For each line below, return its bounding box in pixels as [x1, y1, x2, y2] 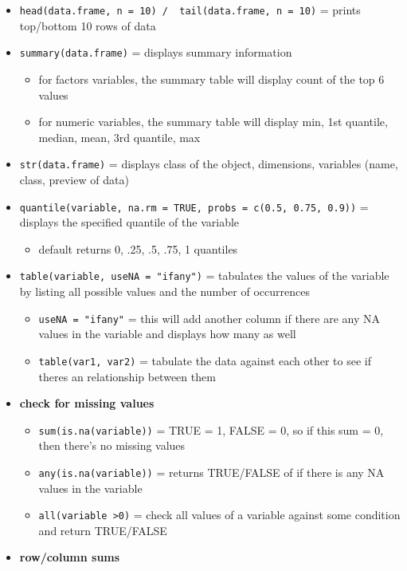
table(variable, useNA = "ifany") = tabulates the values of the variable [19, 267, 389, 284]
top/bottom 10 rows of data [19, 17, 156, 33]
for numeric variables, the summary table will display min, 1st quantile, [38, 113, 388, 130]
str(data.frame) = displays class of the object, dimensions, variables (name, [19, 156, 398, 172]
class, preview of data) [19, 171, 129, 187]
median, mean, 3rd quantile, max [38, 128, 201, 145]
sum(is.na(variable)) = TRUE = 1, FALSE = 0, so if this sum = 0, [38, 421, 384, 438]
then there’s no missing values [38, 437, 186, 454]
